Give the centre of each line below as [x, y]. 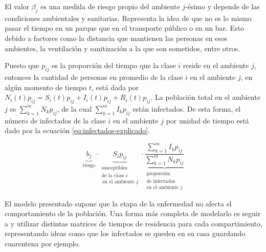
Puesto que [22, 65]
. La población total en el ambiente [205, 97]
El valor [17, 6]
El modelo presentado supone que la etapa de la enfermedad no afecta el [118, 203]
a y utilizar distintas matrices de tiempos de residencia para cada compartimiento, [134, 223]
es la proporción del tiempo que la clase [114, 65]
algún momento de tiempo [46, 87]
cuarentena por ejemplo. [42, 243]
